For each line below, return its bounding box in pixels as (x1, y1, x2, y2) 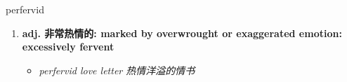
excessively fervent (22, 39, 114, 54)
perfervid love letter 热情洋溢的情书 (39, 62, 195, 77)
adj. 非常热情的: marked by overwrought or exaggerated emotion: (22, 25, 342, 40)
